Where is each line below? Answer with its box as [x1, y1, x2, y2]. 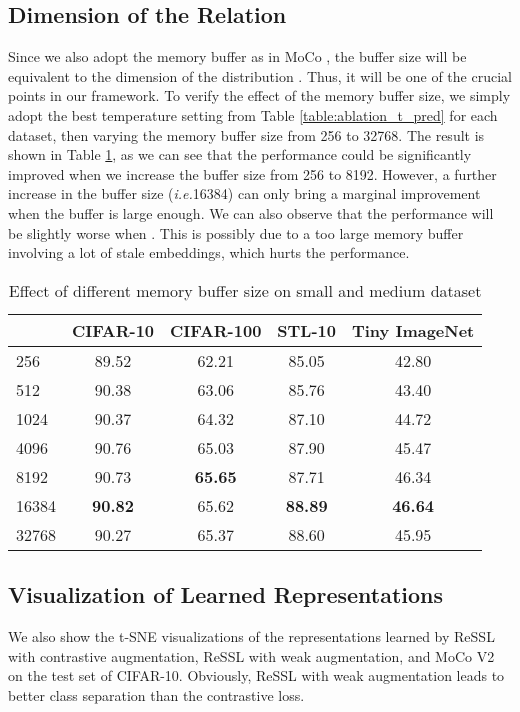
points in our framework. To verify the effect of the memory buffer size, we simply [8, 85, 511, 106]
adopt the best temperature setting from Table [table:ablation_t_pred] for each [8, 104, 498, 125]
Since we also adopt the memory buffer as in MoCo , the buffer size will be [8, 46, 467, 67]
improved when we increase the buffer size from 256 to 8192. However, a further [8, 163, 497, 184]
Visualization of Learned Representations [8, 579, 444, 610]
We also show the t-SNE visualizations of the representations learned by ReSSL [8, 625, 495, 646]
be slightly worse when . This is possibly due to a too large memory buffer [8, 222, 464, 243]
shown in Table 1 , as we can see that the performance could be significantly [8, 144, 472, 165]
